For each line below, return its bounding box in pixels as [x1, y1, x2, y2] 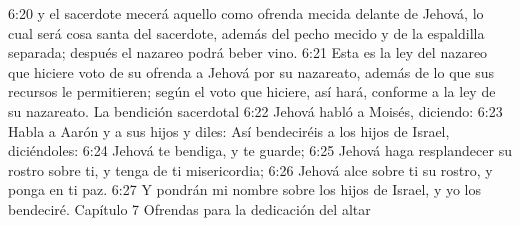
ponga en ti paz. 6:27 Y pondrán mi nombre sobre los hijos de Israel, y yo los [8, 179, 482, 200]
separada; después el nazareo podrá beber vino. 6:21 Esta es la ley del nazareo [8, 42, 488, 63]
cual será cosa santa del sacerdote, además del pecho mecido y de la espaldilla [8, 22, 485, 43]
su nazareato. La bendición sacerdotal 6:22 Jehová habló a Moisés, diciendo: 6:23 [8, 100, 503, 121]
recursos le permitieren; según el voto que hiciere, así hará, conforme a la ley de [8, 81, 496, 102]
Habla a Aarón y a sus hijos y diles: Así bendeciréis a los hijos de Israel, [8, 120, 450, 141]
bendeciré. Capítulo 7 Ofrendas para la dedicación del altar [8, 198, 371, 219]
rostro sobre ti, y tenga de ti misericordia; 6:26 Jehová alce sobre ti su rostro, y [8, 159, 493, 180]
